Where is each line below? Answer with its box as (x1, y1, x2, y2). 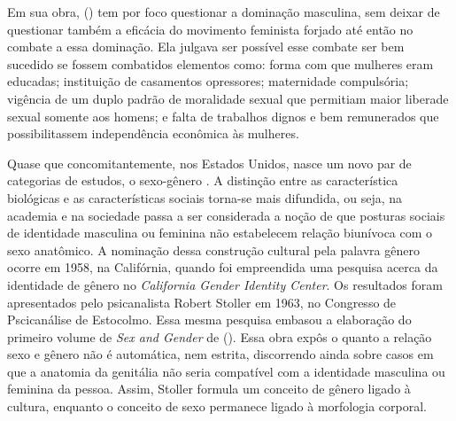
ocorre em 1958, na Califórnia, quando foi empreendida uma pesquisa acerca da (7, 258, 438, 277)
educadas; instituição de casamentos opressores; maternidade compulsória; (7, 72, 409, 90)
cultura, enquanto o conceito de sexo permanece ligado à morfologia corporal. (7, 397, 427, 416)
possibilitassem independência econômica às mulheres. (7, 124, 299, 143)
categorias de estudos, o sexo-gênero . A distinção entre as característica (7, 171, 398, 190)
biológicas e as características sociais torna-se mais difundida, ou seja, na (7, 188, 403, 207)
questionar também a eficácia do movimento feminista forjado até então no (7, 19, 413, 38)
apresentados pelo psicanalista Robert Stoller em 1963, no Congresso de (7, 292, 397, 311)
